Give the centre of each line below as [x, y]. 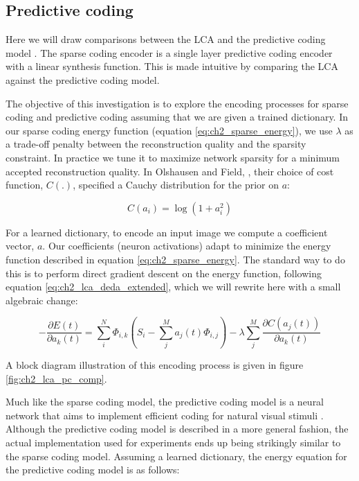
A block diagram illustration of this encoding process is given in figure [155, 365]
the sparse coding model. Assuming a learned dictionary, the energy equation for [176, 456]
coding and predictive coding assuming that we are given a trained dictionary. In [177, 117]
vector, [20, 246]
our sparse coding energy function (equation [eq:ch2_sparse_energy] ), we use [169, 130]
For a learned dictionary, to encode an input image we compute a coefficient [167, 232]
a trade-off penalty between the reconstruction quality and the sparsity [156, 144]
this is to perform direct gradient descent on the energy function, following [164, 273]
